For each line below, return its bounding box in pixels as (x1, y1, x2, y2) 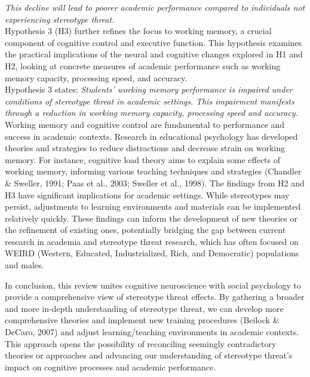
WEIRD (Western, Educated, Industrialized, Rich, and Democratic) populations (5, 247, 299, 259)
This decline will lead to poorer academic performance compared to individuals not (5, 1, 305, 13)
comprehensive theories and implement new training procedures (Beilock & (5, 314, 280, 326)
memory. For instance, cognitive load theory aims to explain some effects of (5, 153, 281, 165)
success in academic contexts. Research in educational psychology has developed (5, 130, 298, 142)
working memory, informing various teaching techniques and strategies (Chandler (5, 165, 302, 177)
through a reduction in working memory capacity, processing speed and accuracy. (5, 106, 298, 119)
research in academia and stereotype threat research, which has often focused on (5, 235, 299, 247)
